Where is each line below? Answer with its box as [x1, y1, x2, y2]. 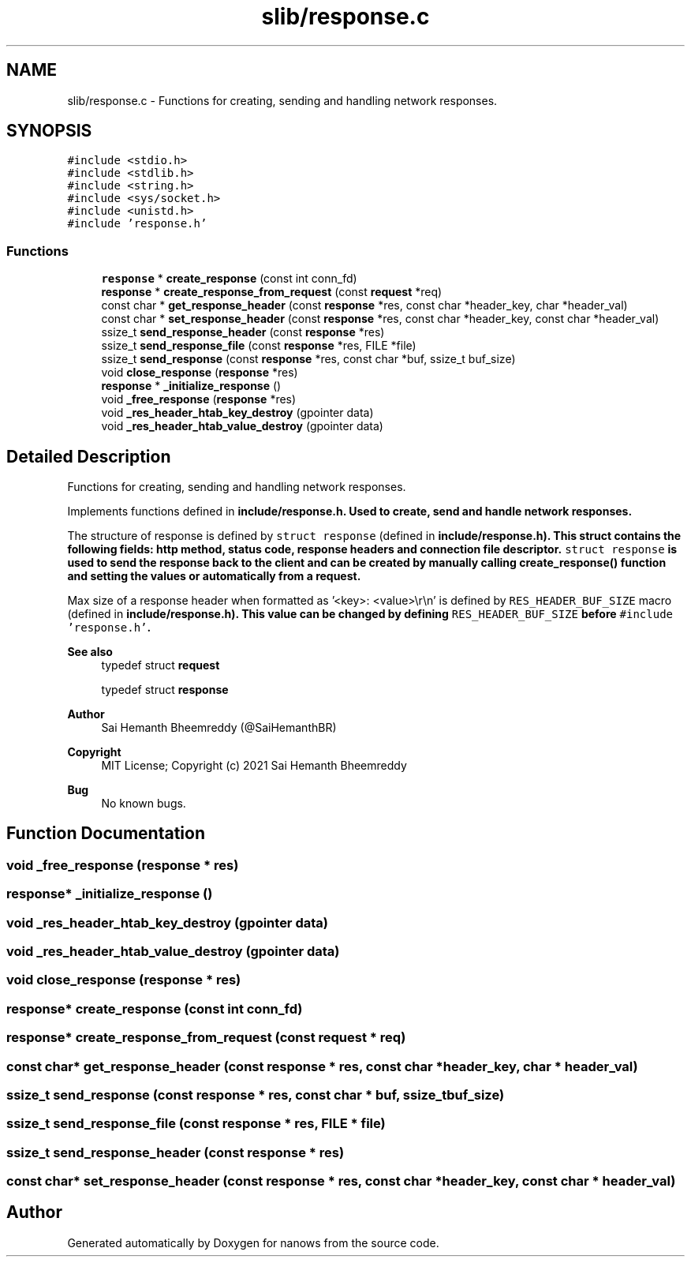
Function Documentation [6, 823, 205, 844]
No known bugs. [101, 796, 186, 811]
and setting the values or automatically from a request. [67, 569, 361, 583]
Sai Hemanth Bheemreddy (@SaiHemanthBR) [101, 721, 337, 735]
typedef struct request [101, 658, 220, 673]
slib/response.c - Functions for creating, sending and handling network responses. [67, 93, 498, 107]
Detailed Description [6, 446, 171, 467]
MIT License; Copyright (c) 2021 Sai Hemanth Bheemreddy [101, 759, 407, 773]
